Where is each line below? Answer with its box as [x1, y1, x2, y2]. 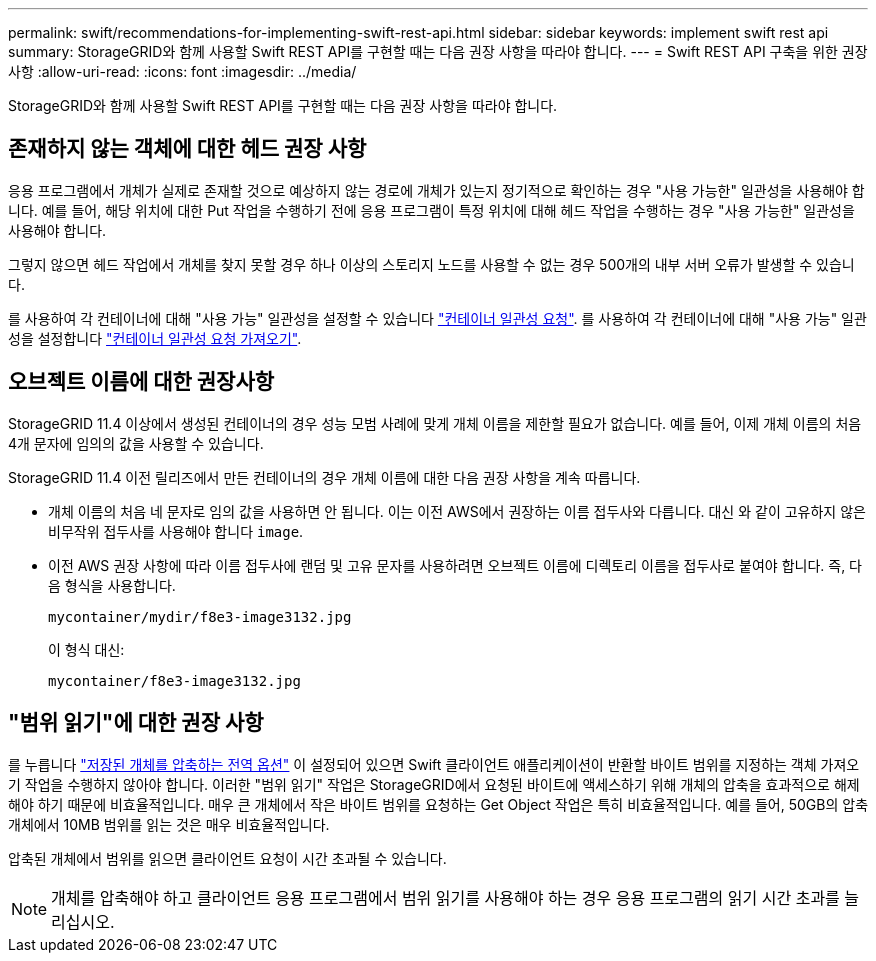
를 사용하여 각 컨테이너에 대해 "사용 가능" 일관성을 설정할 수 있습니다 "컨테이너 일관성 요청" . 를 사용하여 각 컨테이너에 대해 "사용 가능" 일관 [8, 309, 867, 327]
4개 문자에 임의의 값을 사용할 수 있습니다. [8, 434, 264, 452]
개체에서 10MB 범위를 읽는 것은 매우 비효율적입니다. [8, 815, 330, 833]
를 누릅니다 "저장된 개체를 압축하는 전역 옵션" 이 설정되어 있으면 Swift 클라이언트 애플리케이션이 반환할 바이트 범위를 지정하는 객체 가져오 [8, 755, 860, 773]
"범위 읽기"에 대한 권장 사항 [8, 710, 264, 736]
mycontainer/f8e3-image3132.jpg [48, 672, 301, 689]
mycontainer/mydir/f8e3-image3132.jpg [48, 608, 352, 625]
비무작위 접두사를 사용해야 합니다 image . [48, 522, 304, 540]
